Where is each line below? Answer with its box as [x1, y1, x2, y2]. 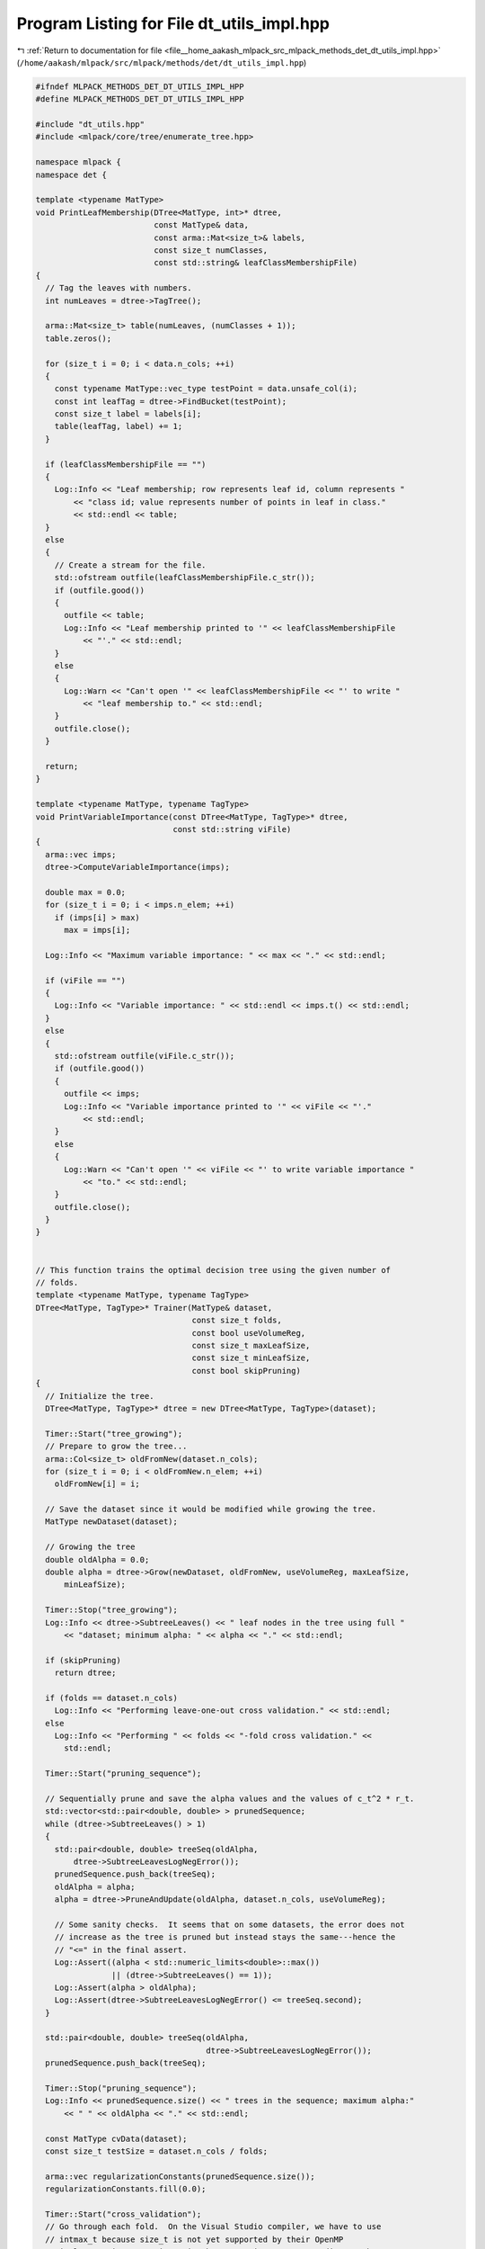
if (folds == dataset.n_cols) [45, 1692, 179, 1703]
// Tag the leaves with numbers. [45, 283, 192, 293]
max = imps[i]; [64, 925, 131, 936]
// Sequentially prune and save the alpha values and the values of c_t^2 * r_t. [45, 1794, 415, 1804]
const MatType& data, [154, 220, 249, 230]
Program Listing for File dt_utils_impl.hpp [16, 13, 330, 33]
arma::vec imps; [45, 849, 117, 859]
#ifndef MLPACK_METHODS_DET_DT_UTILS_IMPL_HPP [35, 81, 244, 92]
